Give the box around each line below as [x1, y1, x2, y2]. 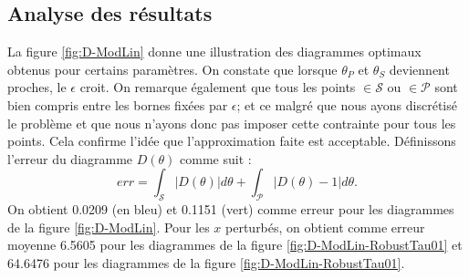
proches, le [7, 77, 67, 97]
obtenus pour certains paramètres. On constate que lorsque [7, 59, 338, 78]
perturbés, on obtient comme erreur [225, 217, 425, 236]
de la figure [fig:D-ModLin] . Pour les [7, 217, 210, 236]
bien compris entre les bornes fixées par [7, 95, 228, 114]
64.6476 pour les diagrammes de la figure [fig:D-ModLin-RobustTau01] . [7, 253, 405, 272]
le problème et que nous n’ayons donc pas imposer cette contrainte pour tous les [7, 113, 456, 132]
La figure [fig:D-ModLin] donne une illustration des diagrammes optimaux [7, 42, 422, 61]
